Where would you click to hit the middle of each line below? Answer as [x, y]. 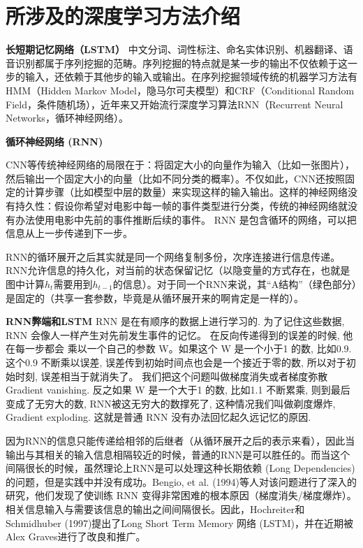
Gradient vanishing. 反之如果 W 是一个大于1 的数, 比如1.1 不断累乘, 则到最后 [178, 390]
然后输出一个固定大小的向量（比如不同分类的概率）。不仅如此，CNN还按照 [176, 178]
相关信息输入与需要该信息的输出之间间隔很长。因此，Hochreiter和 [155, 509]
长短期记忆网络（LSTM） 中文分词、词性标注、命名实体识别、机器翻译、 [175, 49]
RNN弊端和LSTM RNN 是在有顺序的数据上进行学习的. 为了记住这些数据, [175, 321]
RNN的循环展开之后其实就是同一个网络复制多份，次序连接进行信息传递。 [173, 256]
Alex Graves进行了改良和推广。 [76, 536]
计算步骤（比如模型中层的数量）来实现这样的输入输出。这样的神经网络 [186, 192]
